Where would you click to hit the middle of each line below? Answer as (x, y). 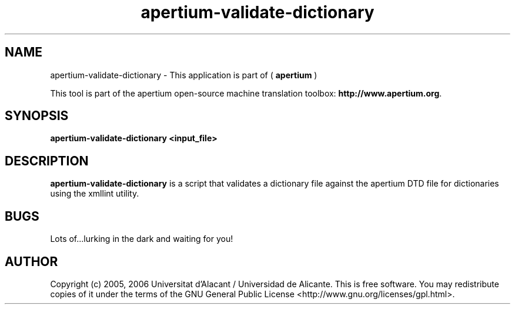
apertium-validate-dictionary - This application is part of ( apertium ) (184, 75)
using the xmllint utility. (95, 194)
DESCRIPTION (47, 161)
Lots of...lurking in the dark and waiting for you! (142, 239)
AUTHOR (31, 261)
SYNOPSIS (37, 116)
